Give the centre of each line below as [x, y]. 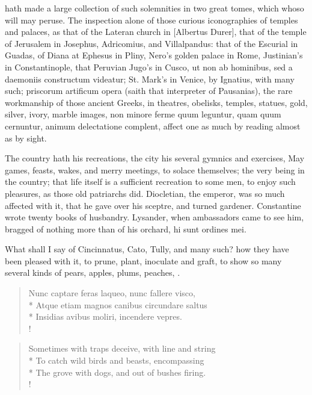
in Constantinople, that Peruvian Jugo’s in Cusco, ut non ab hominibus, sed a [149, 67]
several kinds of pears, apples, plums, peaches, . [93, 272]
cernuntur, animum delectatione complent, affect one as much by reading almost [153, 126]
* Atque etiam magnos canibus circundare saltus [118, 304]
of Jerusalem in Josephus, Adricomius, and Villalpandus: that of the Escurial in [151, 43]
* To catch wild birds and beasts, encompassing [116, 360]
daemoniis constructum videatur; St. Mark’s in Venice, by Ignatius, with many [150, 79]
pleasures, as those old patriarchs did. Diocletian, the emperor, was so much [145, 193]
